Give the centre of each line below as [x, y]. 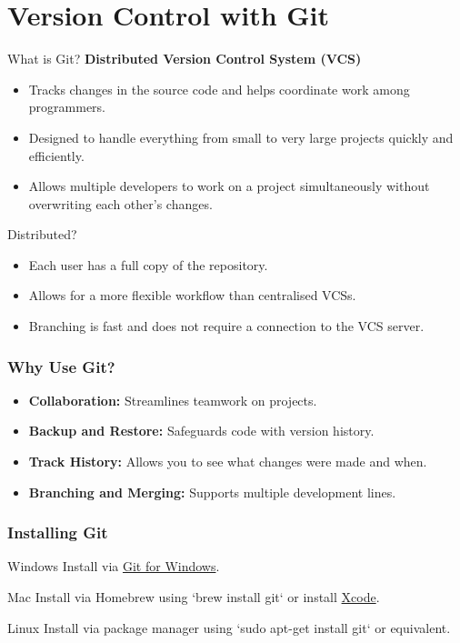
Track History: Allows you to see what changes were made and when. [228, 462]
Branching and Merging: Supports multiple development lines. [212, 492]
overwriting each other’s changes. [120, 203]
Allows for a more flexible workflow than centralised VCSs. [192, 295]
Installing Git [58, 532]
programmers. [67, 107]
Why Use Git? [61, 366]
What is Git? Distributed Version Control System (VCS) [185, 59]
